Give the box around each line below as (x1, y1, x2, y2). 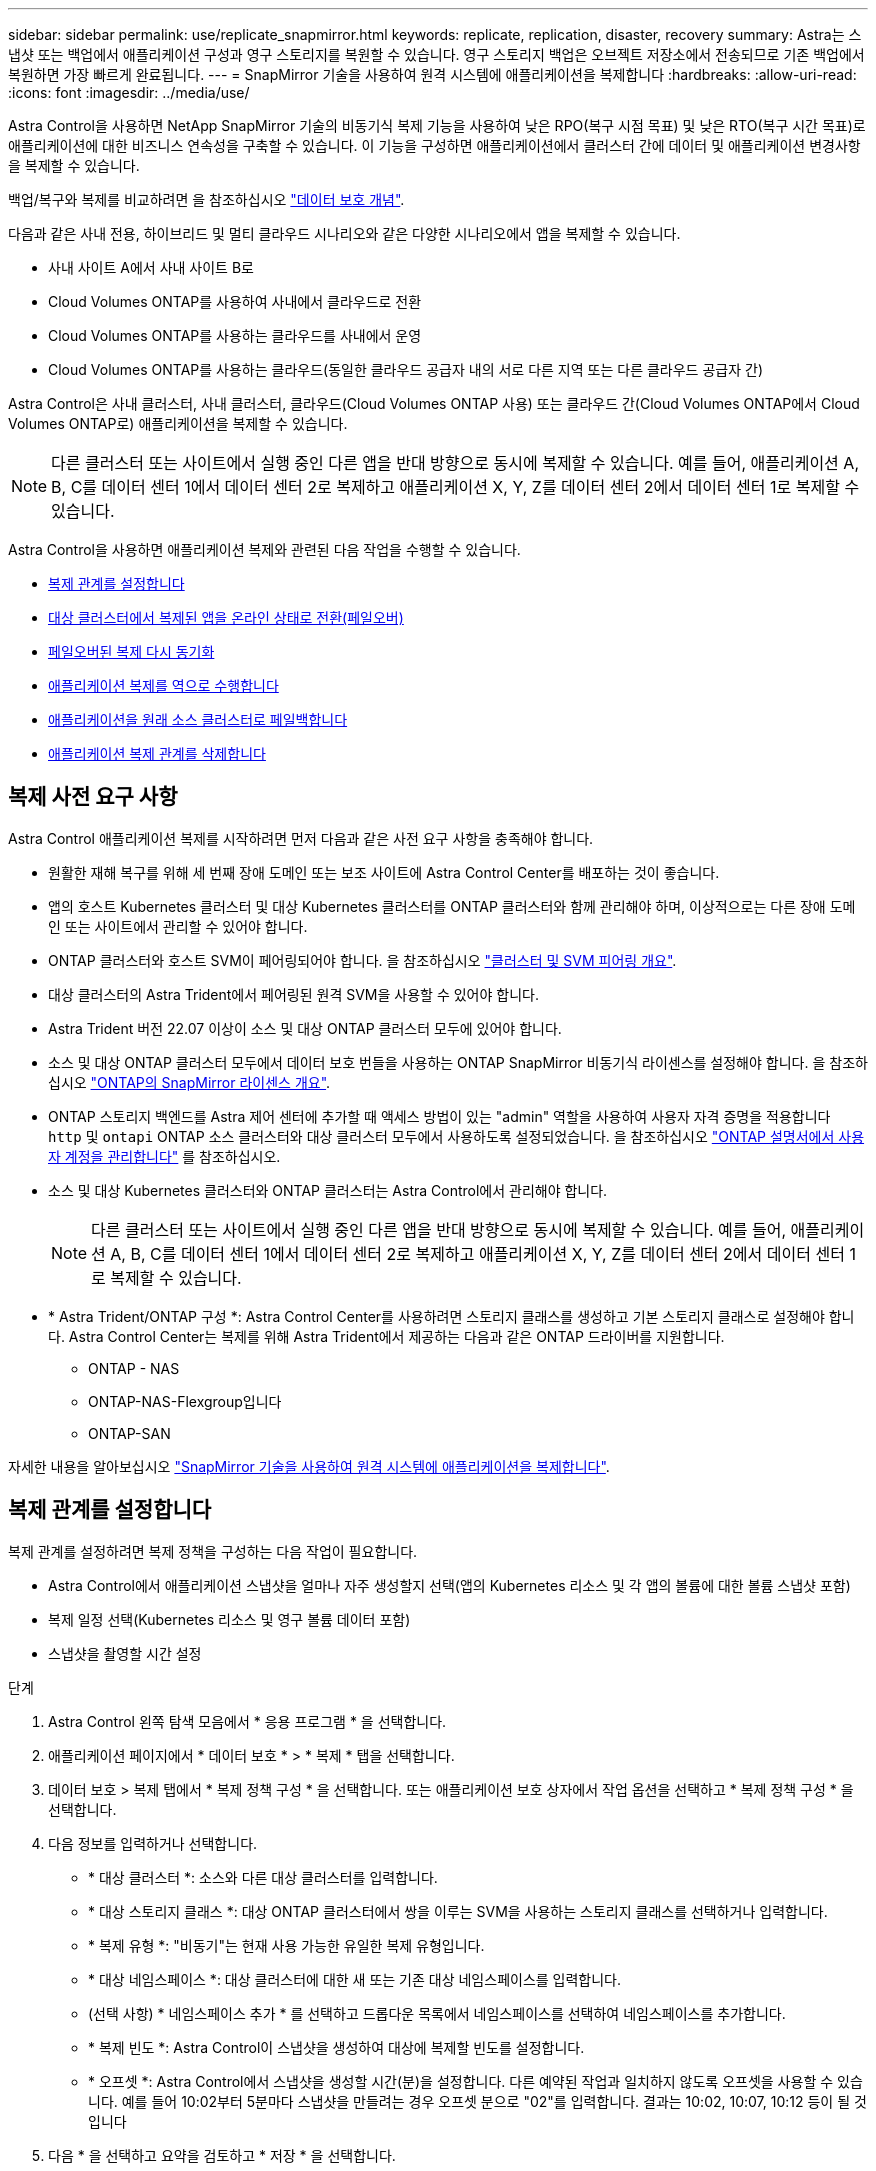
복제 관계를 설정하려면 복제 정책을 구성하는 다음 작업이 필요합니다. (8, 1542, 418, 1560)
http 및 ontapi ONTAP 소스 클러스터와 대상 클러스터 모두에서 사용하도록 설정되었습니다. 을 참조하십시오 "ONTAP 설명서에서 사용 (48, 1127, 865, 1145)
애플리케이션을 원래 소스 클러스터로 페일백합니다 (48, 711, 348, 728)
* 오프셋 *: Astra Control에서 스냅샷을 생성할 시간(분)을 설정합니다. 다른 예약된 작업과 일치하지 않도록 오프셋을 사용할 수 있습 (88, 2072, 863, 2090)
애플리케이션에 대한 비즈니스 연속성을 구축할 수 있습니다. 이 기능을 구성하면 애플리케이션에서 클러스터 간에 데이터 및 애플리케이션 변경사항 (8, 137, 861, 154)
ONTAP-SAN (88, 1424, 171, 1442)
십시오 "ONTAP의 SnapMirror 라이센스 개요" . (48, 1073, 331, 1091)
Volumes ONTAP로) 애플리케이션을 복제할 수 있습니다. (8, 415, 348, 432)
